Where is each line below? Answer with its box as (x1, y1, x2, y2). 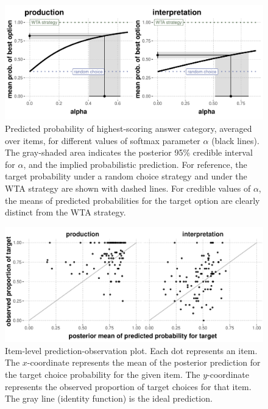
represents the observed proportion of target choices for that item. (5, 380, 252, 393)
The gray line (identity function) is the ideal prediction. (5, 392, 213, 405)
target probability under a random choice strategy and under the (5, 170, 247, 183)
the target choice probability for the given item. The (5, 367, 200, 380)
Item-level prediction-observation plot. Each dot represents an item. (5, 344, 258, 357)
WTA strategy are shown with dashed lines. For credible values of (5, 181, 251, 194)
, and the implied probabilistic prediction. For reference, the (23, 157, 247, 170)
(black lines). (211, 134, 259, 147)
